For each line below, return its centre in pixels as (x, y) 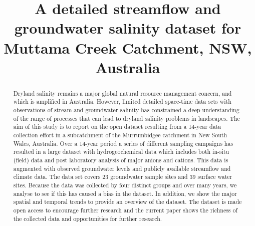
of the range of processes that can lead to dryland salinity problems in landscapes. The (126, 118)
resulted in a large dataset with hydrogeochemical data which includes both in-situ (121, 152)
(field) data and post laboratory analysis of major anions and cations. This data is (121, 160)
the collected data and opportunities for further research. (88, 218)
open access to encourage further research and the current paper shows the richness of (125, 210)
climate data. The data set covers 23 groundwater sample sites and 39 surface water (123, 177)
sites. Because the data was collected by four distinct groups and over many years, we (125, 185)
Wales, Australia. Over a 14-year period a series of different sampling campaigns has (123, 143)
